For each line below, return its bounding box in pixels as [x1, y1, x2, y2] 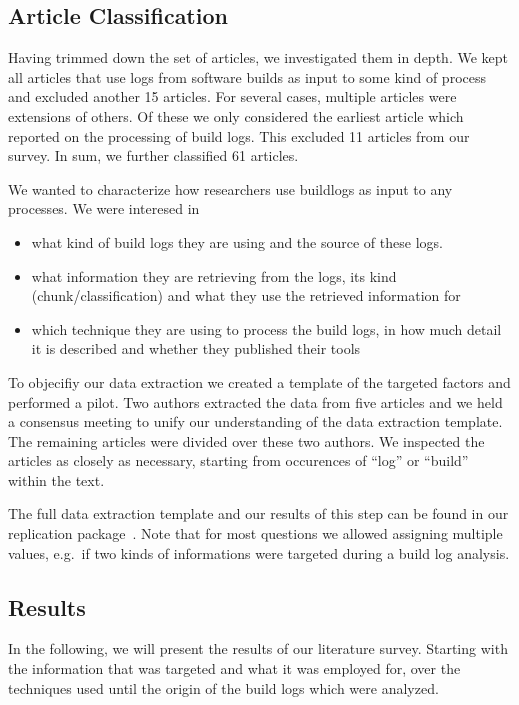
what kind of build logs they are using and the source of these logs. [31, 231, 443, 252]
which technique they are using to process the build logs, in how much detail [31, 318, 502, 339]
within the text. [8, 469, 105, 490]
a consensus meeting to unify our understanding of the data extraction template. [8, 411, 503, 432]
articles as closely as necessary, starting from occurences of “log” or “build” [8, 450, 469, 471]
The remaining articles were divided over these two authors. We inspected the [8, 430, 485, 451]
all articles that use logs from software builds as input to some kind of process [8, 66, 486, 87]
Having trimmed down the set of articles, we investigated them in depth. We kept [8, 47, 508, 68]
